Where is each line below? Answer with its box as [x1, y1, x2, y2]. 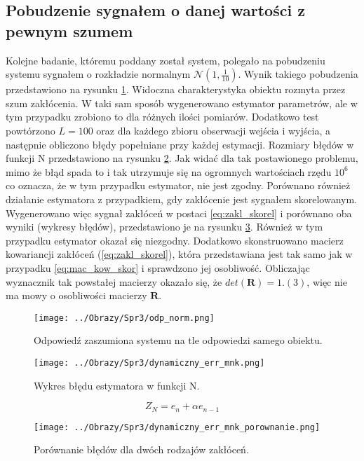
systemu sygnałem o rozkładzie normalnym [6, 67, 191, 81]
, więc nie [306, 274, 347, 289]
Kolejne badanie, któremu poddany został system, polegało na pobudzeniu [6, 53, 325, 67]
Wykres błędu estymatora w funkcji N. [34, 378, 200, 392]
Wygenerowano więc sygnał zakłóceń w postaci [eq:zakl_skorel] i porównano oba [6, 205, 352, 220]
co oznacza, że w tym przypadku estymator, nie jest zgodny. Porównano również [6, 178, 351, 193]
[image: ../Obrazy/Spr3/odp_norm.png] [34, 312, 215, 323]
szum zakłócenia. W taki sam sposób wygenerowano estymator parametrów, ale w [6, 95, 358, 110]
